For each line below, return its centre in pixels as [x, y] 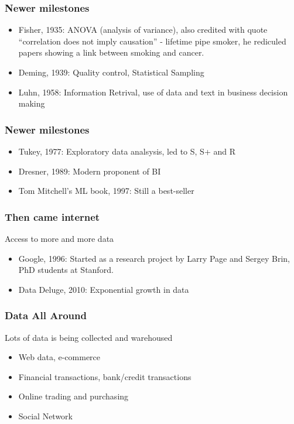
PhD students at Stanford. [66, 270]
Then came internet [52, 216]
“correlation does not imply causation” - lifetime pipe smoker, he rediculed [152, 41]
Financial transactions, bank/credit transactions [105, 376]
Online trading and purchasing [73, 396]
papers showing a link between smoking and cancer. [111, 52]
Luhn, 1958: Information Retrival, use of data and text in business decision [153, 92]
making [32, 103]
